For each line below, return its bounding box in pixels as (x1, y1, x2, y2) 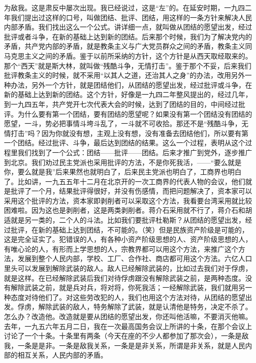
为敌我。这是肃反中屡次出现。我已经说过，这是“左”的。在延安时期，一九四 (4, 2, 245, 12)
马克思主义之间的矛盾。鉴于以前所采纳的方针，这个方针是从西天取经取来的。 (4, 50, 252, 61)
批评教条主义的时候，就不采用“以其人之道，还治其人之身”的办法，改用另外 (4, 70, 245, 80)
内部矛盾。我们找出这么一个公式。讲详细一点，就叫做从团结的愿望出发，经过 (4, 22, 252, 32)
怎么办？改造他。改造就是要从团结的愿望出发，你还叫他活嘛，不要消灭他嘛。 (4, 311, 252, 321)
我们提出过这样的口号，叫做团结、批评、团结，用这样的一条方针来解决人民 (10, 12, 252, 22)
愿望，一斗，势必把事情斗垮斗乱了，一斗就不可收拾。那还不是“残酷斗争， (4, 118, 242, 129)
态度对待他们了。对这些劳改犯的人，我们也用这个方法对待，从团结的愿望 (10, 292, 245, 302)
